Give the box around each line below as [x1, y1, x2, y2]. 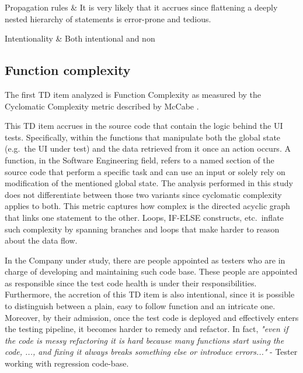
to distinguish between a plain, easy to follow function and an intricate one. [5, 300, 276, 312]
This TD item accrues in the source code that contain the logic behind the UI [5, 119, 283, 132]
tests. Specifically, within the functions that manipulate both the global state [5, 131, 281, 143]
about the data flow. [5, 234, 78, 247]
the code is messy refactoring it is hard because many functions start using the [5, 334, 284, 346]
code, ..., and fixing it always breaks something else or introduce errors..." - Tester [5, 345, 298, 358]
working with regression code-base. [5, 357, 129, 369]
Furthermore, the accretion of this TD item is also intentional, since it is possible [5, 288, 295, 300]
